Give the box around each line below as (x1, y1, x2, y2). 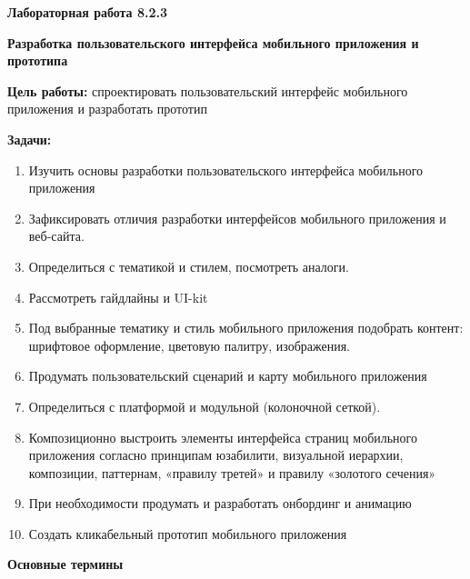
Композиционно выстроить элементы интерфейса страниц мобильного (28, 427, 418, 446)
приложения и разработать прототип (7, 99, 207, 118)
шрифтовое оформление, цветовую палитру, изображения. (28, 335, 350, 354)
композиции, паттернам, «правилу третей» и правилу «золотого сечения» (28, 463, 436, 482)
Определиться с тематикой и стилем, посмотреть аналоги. (28, 256, 349, 275)
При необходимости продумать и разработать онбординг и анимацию (28, 494, 412, 513)
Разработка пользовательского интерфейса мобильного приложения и (7, 33, 419, 52)
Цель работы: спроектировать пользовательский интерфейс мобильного (7, 81, 408, 100)
